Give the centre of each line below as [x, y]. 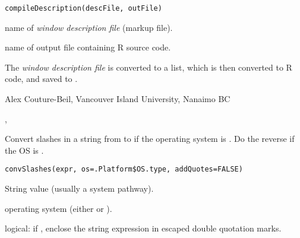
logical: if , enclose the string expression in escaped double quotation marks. [143, 228]
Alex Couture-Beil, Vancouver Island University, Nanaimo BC [118, 99]
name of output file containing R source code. [88, 47]
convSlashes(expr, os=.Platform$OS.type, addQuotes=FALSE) [124, 169]
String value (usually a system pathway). [79, 188]
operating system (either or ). [59, 208]
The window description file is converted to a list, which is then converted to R [149, 67]
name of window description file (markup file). [89, 27]
